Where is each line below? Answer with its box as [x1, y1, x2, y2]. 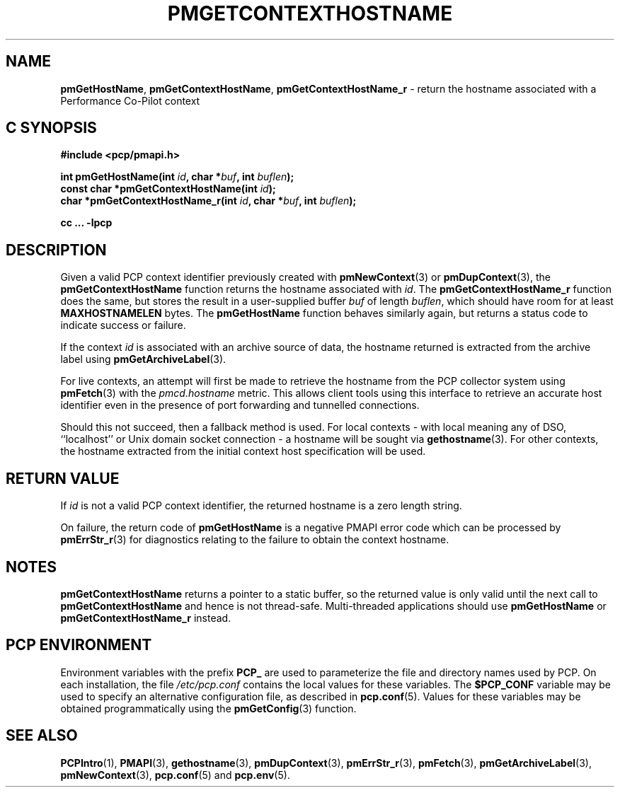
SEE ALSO [6, 727, 78, 745]
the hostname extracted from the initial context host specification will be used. [60, 445, 426, 458]
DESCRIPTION [6, 241, 107, 259]
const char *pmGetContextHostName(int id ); [60, 183, 276, 195]
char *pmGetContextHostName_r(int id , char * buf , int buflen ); [60, 195, 357, 207]
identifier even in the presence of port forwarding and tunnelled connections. [60, 399, 420, 412]
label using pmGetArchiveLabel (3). [60, 353, 226, 366]
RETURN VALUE [6, 469, 120, 487]
